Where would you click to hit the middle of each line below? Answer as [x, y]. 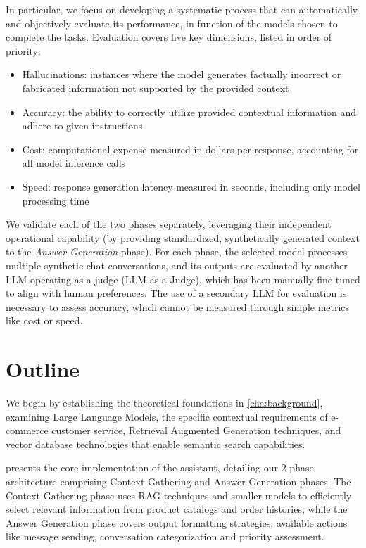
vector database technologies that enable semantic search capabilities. [156, 444]
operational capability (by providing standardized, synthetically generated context [183, 237]
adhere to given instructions [82, 126]
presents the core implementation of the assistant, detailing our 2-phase [160, 467]
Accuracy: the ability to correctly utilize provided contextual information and [189, 111]
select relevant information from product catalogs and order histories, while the [177, 509]
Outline [43, 369]
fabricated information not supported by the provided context [156, 88]
